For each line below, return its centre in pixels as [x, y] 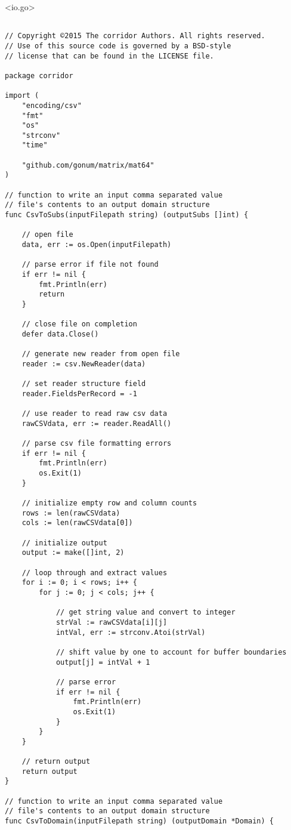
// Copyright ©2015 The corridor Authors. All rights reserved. [135, 36]
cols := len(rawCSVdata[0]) [77, 523]
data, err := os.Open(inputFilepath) [97, 245]
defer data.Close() [60, 334]
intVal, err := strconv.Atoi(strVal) [131, 632]
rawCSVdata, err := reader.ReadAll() [97, 423]
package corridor [39, 75]
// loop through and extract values [95, 573]
